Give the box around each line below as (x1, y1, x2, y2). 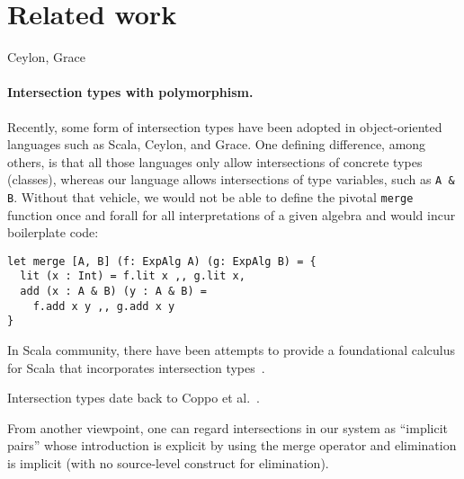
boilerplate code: (7, 223, 99, 242)
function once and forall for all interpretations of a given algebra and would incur (7, 205, 456, 224)
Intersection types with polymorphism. (7, 83, 254, 102)
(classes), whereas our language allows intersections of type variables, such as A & (7, 170, 455, 189)
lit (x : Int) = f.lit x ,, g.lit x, (20, 270, 245, 283)
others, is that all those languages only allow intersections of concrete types (7, 152, 423, 171)
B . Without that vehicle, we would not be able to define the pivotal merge (7, 187, 414, 206)
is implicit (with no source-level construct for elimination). (7, 454, 329, 473)
